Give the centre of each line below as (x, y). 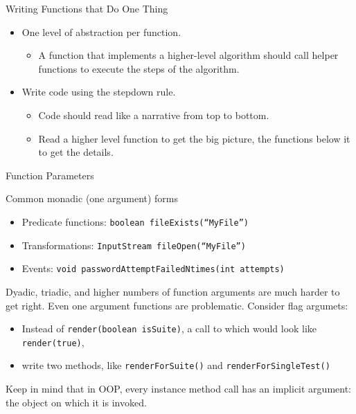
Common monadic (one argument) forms (92, 198)
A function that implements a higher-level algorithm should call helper (188, 55)
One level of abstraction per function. (101, 31)
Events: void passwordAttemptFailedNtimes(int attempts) (153, 268)
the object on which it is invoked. (76, 402)
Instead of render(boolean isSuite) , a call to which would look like (169, 328)
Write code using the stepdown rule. (99, 92)
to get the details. (76, 152)
